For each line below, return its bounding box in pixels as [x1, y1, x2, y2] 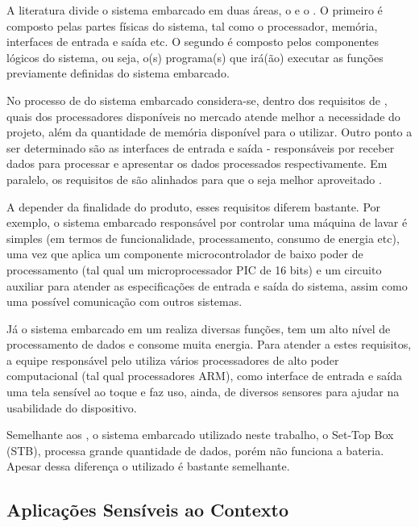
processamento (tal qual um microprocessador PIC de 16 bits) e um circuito [6, 261, 382, 278]
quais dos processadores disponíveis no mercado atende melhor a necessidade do [6, 107, 400, 124]
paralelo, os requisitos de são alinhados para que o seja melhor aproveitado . [6, 170, 382, 187]
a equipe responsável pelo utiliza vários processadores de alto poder [6, 351, 339, 368]
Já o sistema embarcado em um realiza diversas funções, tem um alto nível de [6, 320, 391, 337]
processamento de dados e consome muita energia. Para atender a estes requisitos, [6, 336, 412, 353]
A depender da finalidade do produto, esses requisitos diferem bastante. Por [6, 198, 381, 215]
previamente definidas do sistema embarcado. [6, 65, 230, 82]
